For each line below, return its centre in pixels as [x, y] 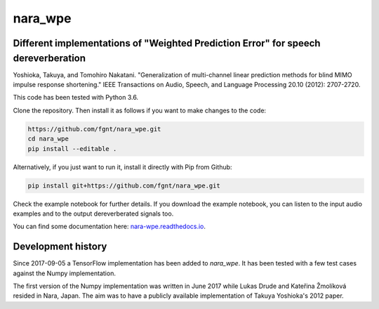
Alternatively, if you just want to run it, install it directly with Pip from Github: [122, 167]
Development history [60, 247]
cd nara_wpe [48, 139]
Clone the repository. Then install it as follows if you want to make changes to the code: [140, 110]
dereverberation [49, 58]
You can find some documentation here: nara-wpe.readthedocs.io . [109, 226]
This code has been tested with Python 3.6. [76, 98]
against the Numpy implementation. [64, 273]
